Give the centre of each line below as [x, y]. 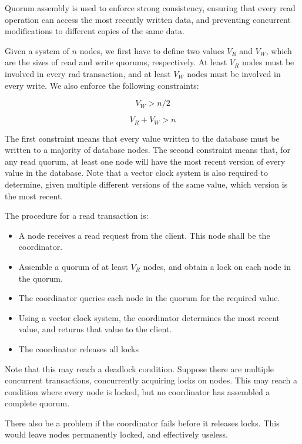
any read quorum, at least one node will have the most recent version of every [145, 161]
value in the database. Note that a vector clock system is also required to [137, 173]
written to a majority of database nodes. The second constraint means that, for [147, 150]
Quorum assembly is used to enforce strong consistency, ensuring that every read [150, 8]
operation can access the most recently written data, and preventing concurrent [148, 19]
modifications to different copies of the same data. [95, 31]
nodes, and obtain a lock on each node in [217, 266]
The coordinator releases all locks [78, 348]
